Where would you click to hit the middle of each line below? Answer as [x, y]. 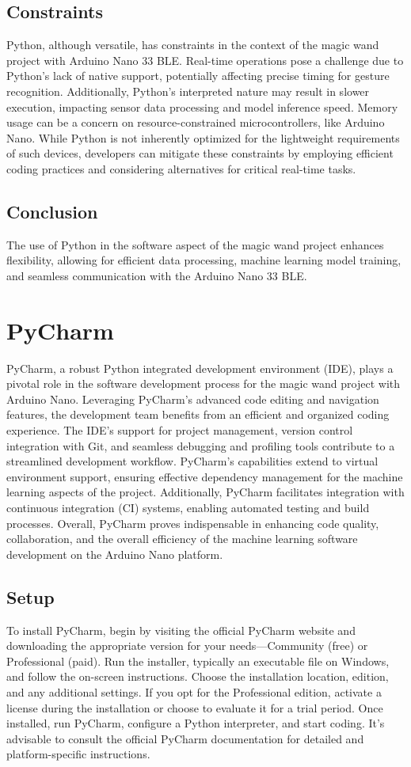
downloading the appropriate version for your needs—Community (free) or [187, 645]
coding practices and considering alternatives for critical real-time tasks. [181, 168]
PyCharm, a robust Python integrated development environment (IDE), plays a [200, 368]
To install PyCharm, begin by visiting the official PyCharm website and [181, 630]
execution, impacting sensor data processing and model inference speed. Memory [202, 106]
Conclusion [52, 211]
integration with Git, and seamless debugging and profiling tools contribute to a [201, 445]
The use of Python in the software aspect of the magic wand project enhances [195, 244]
